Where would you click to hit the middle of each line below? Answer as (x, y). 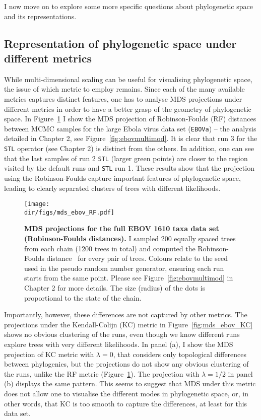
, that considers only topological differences (180, 354)
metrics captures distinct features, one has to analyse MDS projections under (123, 98)
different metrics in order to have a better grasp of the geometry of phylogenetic (128, 109)
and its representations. (40, 16)
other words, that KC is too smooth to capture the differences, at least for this (126, 403)
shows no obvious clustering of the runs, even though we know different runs (122, 334)
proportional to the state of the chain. (83, 297)
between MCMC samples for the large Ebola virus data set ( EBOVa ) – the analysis (130, 128)
